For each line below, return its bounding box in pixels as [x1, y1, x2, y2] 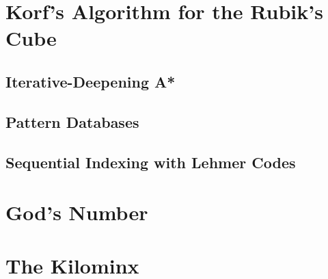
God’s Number [5, 198, 148, 226]
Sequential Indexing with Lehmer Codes [5, 151, 296, 172]
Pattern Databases [5, 111, 139, 132]
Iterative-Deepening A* [5, 70, 176, 92]
